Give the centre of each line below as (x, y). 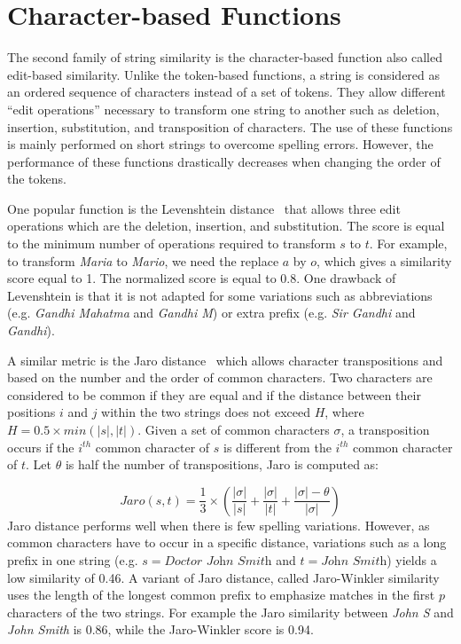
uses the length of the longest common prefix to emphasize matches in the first (221, 595)
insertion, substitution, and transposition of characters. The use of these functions (230, 126)
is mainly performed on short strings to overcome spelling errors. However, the (220, 144)
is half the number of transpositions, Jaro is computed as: (222, 464)
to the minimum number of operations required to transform (172, 243)
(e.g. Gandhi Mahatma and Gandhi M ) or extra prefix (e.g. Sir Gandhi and (211, 313)
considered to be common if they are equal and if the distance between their (214, 394)
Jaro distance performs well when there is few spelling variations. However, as (219, 525)
